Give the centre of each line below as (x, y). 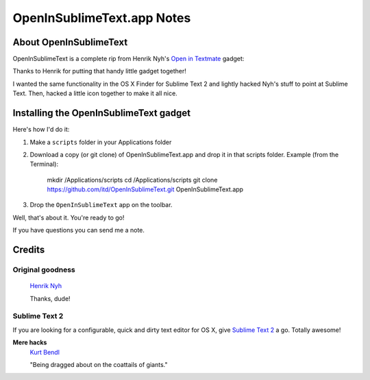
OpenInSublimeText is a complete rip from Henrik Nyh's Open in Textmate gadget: (128, 59)
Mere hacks (30, 342)
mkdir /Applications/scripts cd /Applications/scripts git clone (132, 180)
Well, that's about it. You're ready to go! (69, 217)
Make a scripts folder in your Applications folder (101, 142)
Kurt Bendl (45, 352)
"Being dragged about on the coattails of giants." (99, 364)
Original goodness (44, 270)
